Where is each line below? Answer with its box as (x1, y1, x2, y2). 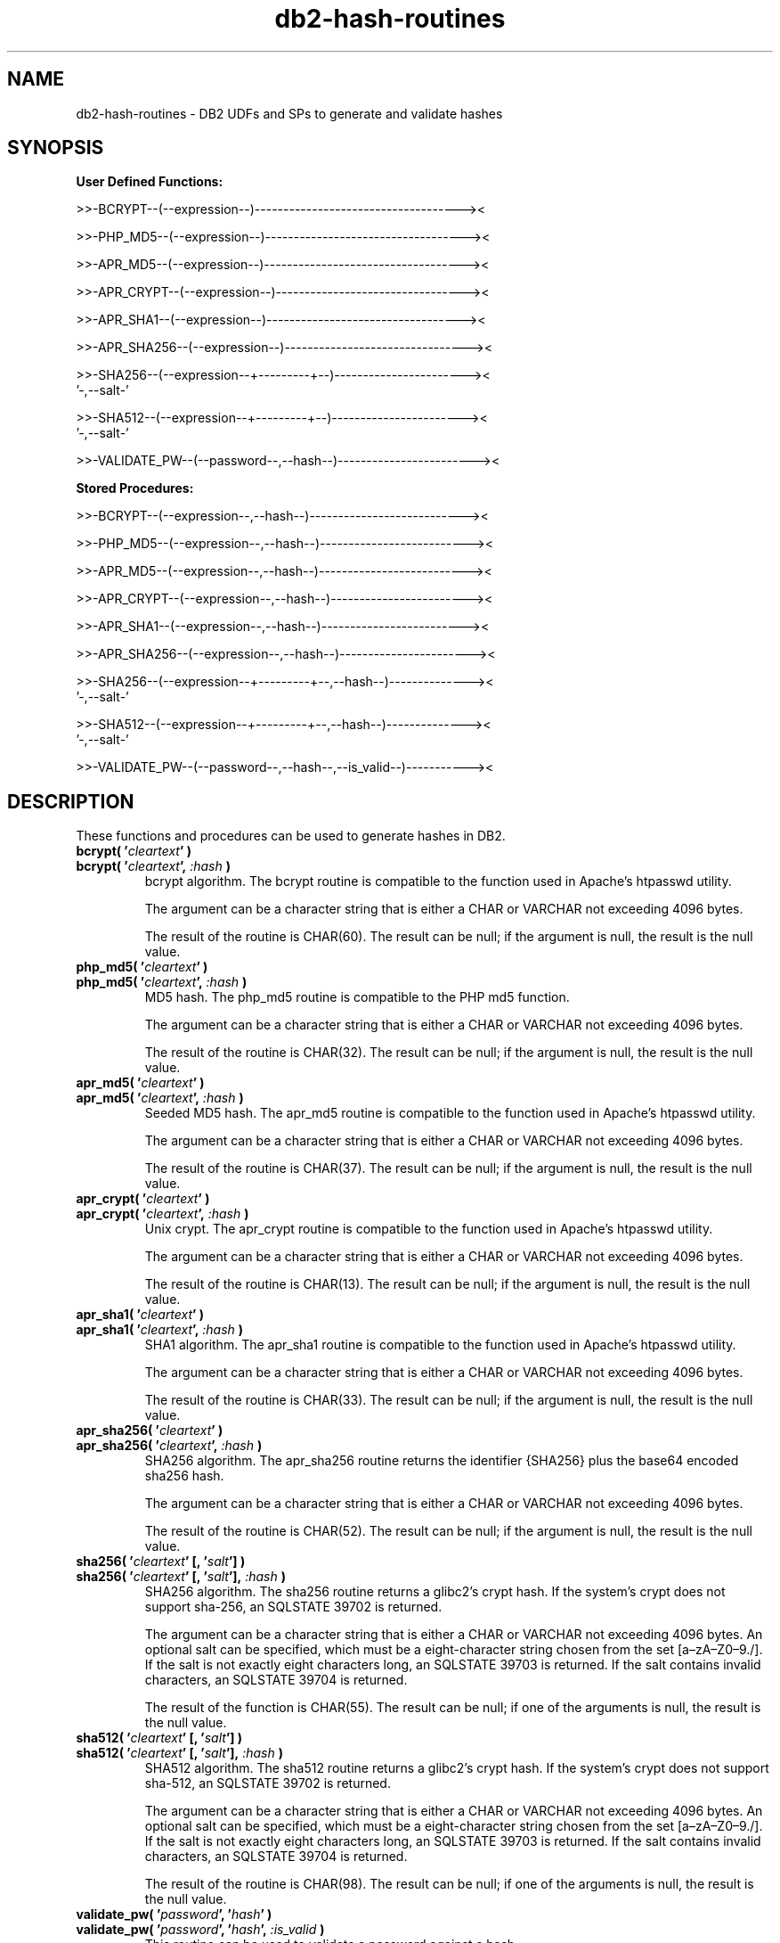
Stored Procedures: (76, 480, 194, 496)
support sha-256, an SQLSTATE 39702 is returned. (144, 1599, 443, 1615)
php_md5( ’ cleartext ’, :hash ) (76, 974, 248, 990)
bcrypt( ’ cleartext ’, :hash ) (76, 858, 231, 874)
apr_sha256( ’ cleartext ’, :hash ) (76, 1438, 263, 1454)
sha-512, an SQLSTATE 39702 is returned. (144, 1775, 391, 1791)
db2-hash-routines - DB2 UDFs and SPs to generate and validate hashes (76, 105, 503, 121)
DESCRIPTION (7, 790, 134, 813)
